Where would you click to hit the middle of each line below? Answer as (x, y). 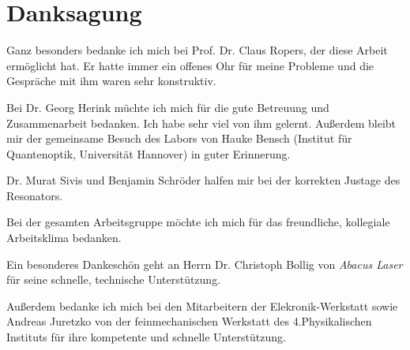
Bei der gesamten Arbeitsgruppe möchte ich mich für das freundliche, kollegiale (198, 222)
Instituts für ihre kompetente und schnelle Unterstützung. (146, 337)
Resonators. (35, 195)
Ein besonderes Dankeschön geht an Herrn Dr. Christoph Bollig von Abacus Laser (205, 264)
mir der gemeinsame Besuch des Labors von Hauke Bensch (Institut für (179, 138)
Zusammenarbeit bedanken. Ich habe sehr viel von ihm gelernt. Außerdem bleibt (201, 123)
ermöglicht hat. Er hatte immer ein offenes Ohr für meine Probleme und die (190, 65)
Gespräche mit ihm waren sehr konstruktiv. (111, 81)
